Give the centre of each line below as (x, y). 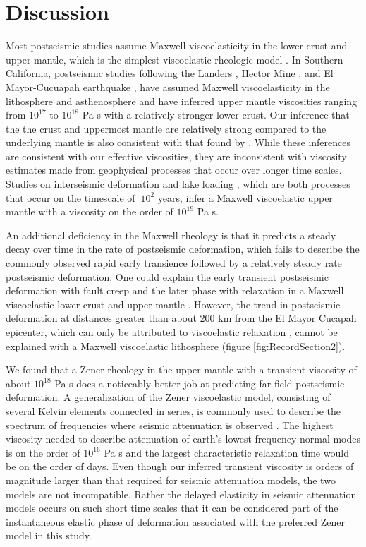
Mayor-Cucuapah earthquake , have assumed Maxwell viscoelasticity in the (168, 86)
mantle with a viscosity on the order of (90, 211)
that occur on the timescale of (71, 197)
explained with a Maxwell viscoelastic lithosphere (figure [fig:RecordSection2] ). (176, 345)
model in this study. (49, 535)
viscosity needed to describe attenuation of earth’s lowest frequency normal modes (183, 439)
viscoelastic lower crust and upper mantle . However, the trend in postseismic (173, 304)
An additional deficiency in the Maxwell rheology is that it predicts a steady (171, 235)
